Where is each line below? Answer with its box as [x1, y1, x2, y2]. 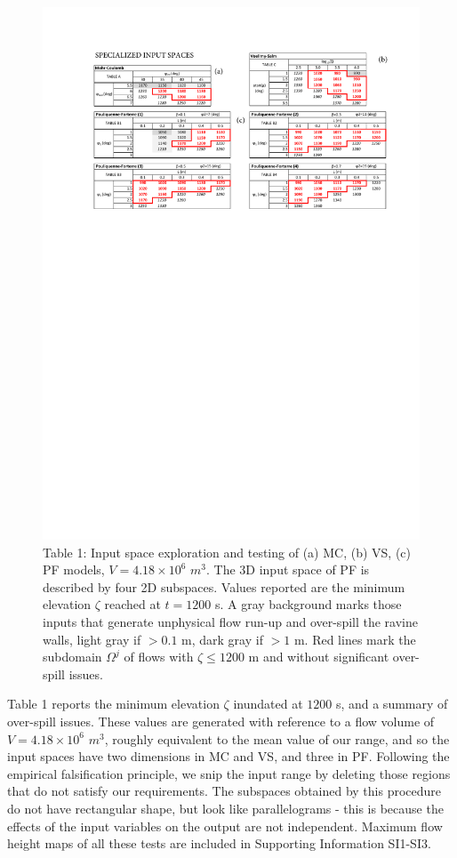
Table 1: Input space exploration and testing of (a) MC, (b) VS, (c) [43, 542, 411, 561]
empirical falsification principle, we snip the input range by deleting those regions [7, 764, 451, 782]
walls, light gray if [43, 629, 141, 648]
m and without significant [248, 647, 389, 666]
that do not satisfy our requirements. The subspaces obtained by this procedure [7, 782, 442, 800]
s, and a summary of [335, 694, 448, 713]
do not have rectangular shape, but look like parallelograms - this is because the [7, 799, 444, 817]
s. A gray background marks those [214, 595, 402, 613]
